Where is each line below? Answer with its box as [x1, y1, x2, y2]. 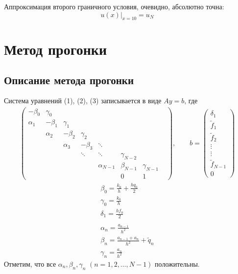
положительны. [155, 258, 200, 269]
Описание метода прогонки [4, 72, 134, 88]
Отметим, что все [4, 258, 56, 269]
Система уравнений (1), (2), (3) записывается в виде [4, 95, 162, 105]
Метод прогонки [4, 39, 107, 59]
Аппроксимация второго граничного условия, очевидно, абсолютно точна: [4, 1, 224, 11]
